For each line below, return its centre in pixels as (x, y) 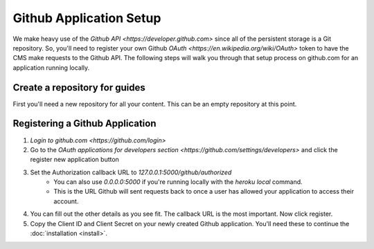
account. (66, 201)
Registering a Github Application (84, 123)
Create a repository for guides (79, 87)
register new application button (74, 160)
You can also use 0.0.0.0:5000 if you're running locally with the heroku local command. (178, 182)
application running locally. (51, 67)
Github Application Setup (87, 18)
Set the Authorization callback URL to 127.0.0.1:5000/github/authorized (131, 172)
